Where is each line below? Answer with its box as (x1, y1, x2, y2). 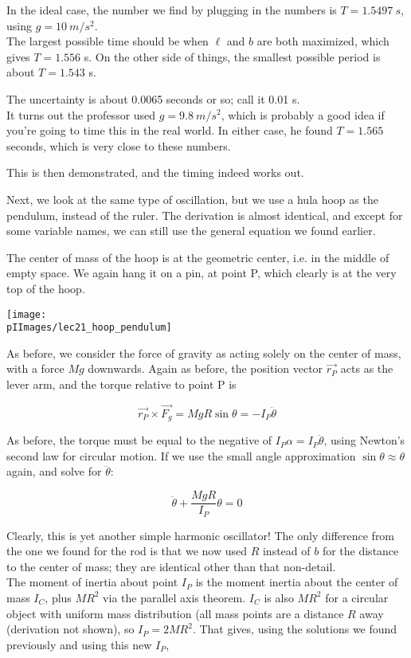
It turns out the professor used (6, 106, 156, 123)
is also (264, 589, 294, 605)
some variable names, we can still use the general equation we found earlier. (6, 222, 376, 239)
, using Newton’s (323, 432, 405, 448)
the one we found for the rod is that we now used (6, 542, 247, 559)
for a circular (325, 589, 389, 605)
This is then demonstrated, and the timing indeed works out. (6, 164, 304, 181)
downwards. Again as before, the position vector (88, 360, 323, 377)
